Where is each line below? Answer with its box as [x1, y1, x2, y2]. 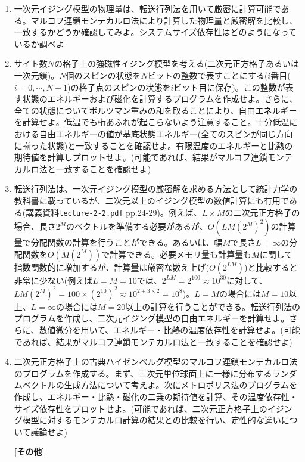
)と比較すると [244, 261, 298, 273]
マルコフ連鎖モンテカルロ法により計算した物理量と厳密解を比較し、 [30, 14, 298, 26]
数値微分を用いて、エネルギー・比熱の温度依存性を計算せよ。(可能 [39, 324, 300, 336]
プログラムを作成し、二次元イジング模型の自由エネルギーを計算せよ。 [14, 312, 290, 324]
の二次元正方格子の [225, 206, 300, 218]
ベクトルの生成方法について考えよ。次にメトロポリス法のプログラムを [22, 379, 297, 391]
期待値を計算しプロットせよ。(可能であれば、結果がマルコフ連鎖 [14, 151, 267, 163]
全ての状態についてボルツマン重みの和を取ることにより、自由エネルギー [14, 104, 297, 116]
